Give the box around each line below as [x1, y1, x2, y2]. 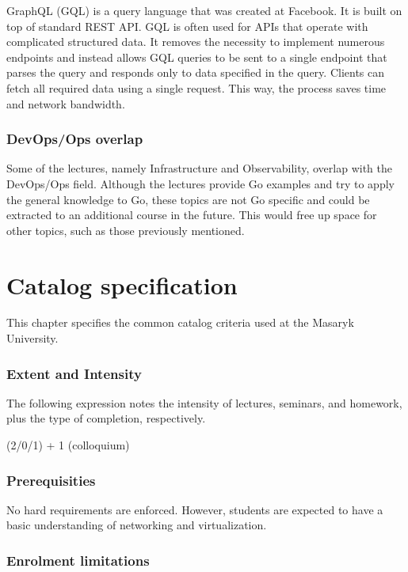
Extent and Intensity [6, 363, 142, 383]
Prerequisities [6, 470, 96, 490]
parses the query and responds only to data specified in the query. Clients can [6, 64, 385, 81]
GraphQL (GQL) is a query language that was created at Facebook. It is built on [6, 2, 402, 18]
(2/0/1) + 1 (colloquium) [6, 437, 130, 453]
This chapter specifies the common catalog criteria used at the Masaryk [6, 314, 354, 331]
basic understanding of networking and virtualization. [6, 517, 267, 533]
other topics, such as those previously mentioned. [6, 222, 245, 238]
